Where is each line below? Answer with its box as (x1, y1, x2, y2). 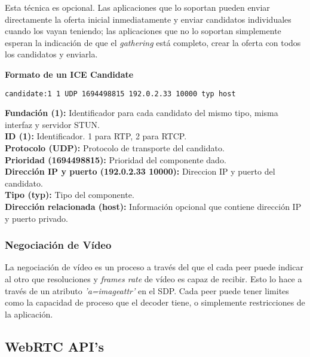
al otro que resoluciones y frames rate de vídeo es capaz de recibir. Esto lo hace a (5, 272, 302, 285)
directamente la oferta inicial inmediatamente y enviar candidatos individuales (5, 13, 291, 25)
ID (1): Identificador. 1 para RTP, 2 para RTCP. (5, 130, 187, 142)
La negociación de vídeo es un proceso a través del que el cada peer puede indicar (5, 261, 303, 273)
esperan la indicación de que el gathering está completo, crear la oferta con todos (5, 36, 301, 48)
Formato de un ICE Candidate (5, 68, 134, 80)
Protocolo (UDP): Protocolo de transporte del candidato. (5, 142, 225, 154)
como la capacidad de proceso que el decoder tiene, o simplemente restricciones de (5, 296, 305, 309)
